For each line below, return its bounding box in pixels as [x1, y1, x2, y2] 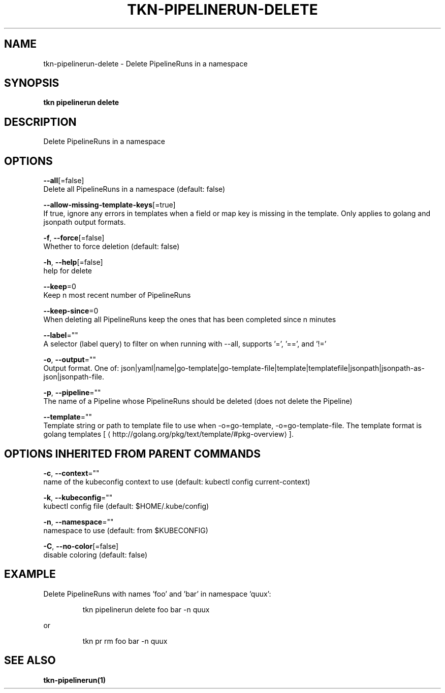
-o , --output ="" [43, 355, 97, 364]
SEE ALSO [4, 654, 56, 667]
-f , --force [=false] [43, 233, 105, 242]
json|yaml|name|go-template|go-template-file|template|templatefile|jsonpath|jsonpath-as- [121, 364, 425, 373]
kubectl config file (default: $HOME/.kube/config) [43, 501, 209, 510]
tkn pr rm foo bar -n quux [82, 636, 168, 645]
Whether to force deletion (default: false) [43, 242, 180, 251]
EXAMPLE [4, 568, 56, 581]
